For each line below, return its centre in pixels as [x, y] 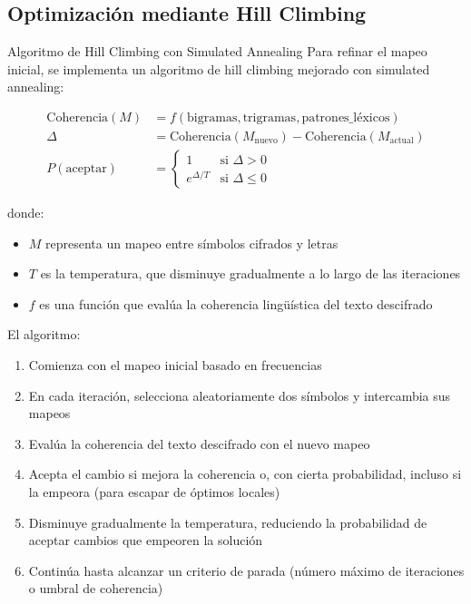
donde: [26, 213]
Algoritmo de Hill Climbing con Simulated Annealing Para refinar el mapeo [217, 51]
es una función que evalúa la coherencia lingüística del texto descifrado [236, 303]
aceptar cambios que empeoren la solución [146, 540]
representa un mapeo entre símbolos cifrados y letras [192, 243]
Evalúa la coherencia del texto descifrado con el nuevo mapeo [199, 443]
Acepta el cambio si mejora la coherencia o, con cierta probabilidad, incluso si [245, 474]
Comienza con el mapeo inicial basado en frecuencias [175, 365]
